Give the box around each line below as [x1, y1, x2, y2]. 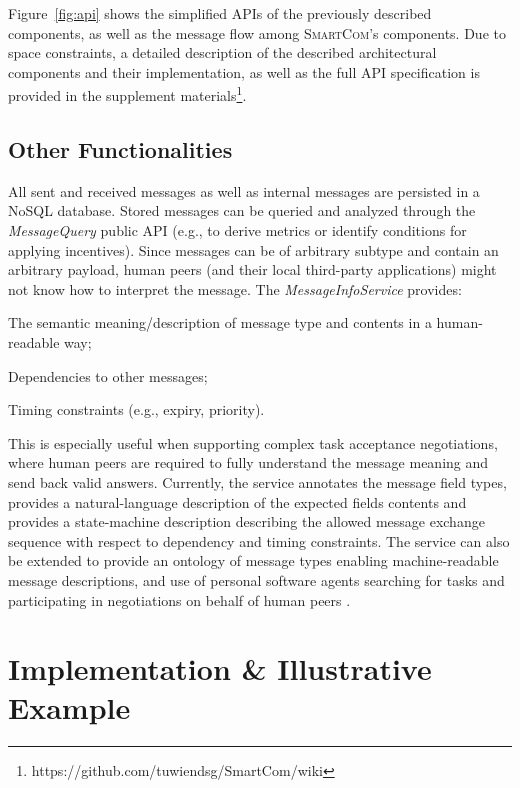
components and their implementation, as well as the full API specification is [8, 61, 480, 82]
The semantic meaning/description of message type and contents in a [8, 312, 432, 333]
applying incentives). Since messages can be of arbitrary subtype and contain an [8, 239, 499, 260]
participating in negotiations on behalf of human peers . [8, 589, 351, 610]
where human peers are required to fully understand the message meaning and [8, 452, 489, 473]
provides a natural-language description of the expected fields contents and [8, 491, 467, 512]
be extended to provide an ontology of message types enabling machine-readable [8, 550, 499, 571]
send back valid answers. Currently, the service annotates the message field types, [8, 471, 507, 492]
